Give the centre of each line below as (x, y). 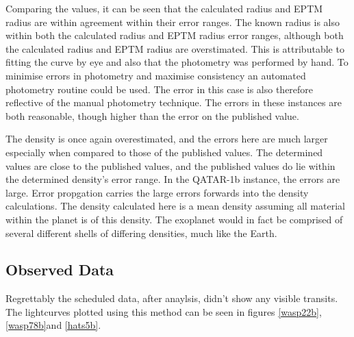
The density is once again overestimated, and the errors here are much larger (167, 139)
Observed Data (60, 270)
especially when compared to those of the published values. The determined (164, 152)
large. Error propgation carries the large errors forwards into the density (157, 192)
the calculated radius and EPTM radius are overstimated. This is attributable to (175, 48)
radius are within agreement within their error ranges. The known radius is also (173, 22)
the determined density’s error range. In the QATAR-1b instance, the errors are (173, 179)
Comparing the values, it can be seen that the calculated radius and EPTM (164, 8)
